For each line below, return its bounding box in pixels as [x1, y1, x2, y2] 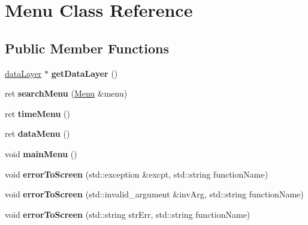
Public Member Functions [5, 38, 169, 57]
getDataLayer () [51, 67, 118, 79]
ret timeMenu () [5, 107, 70, 119]
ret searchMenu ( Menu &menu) [5, 87, 128, 100]
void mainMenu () [5, 147, 77, 160]
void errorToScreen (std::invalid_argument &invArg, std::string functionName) [5, 188, 304, 200]
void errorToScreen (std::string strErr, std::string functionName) [5, 208, 250, 220]
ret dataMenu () [5, 127, 70, 140]
